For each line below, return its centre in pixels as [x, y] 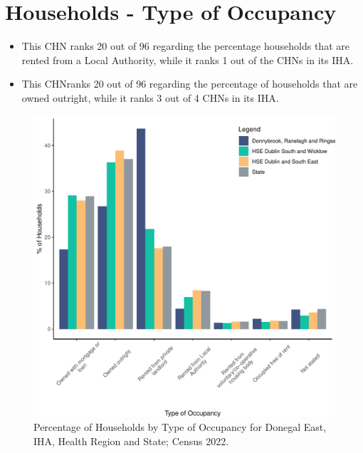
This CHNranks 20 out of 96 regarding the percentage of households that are [190, 84]
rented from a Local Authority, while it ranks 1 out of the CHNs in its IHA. [188, 59]
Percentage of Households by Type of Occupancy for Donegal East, [180, 427]
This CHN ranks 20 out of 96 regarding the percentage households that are [185, 46]
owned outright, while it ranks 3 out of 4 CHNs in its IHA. [150, 97]
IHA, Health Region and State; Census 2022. [131, 441]
